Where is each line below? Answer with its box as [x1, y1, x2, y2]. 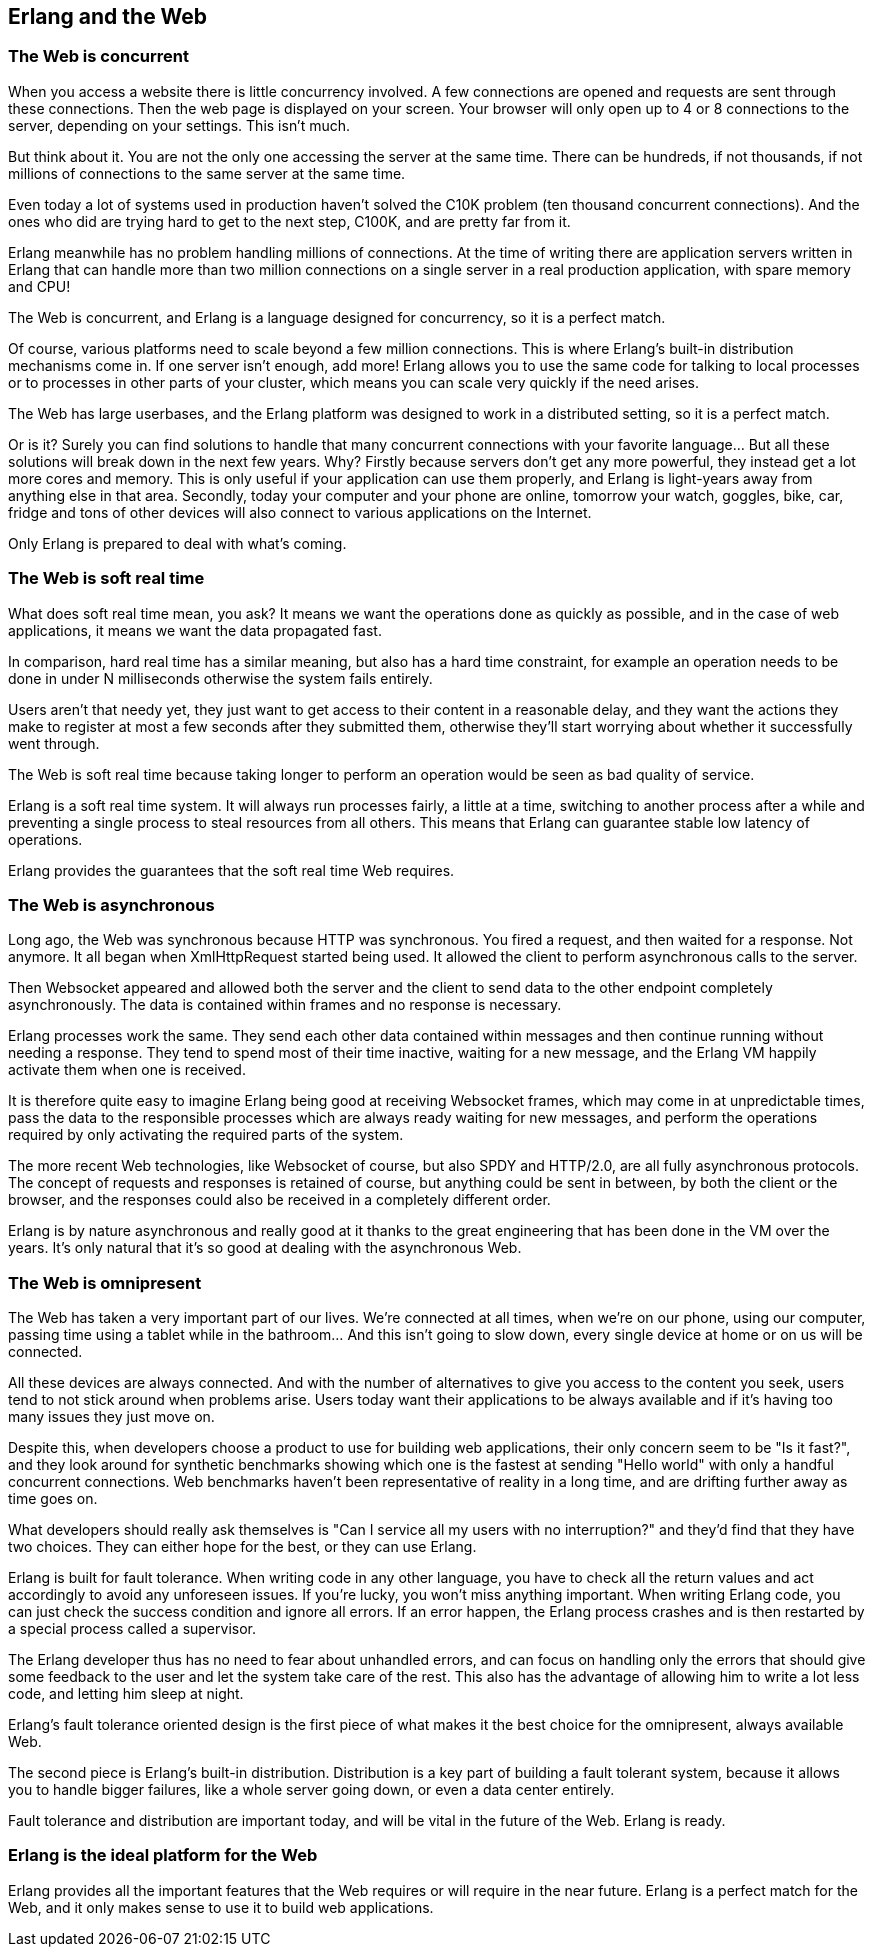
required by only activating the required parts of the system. [8, 1126, 404, 1144]
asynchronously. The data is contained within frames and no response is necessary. [8, 996, 562, 1014]
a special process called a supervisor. [8, 1620, 256, 1638]
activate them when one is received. [8, 1061, 246, 1079]
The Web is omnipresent [8, 1272, 202, 1293]
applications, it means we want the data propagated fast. [8, 621, 382, 639]
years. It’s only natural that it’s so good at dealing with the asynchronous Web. [8, 1239, 522, 1257]
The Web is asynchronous [8, 894, 215, 915]
